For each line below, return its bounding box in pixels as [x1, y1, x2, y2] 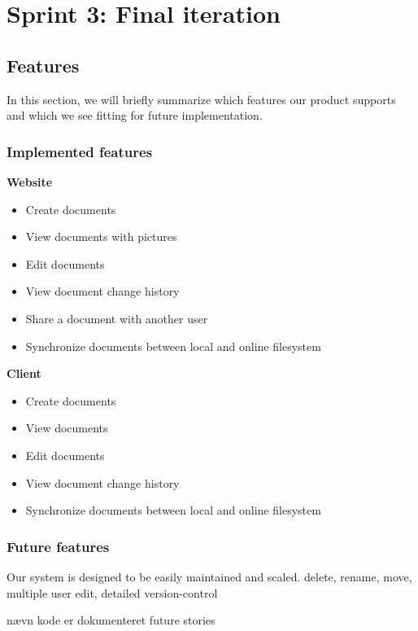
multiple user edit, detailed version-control [7, 584, 218, 601]
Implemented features [7, 141, 153, 161]
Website [7, 173, 53, 190]
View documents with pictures [25, 228, 177, 245]
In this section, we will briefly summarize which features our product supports [7, 90, 396, 107]
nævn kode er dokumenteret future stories [7, 611, 216, 629]
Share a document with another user [25, 309, 208, 326]
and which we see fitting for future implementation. [7, 107, 263, 124]
